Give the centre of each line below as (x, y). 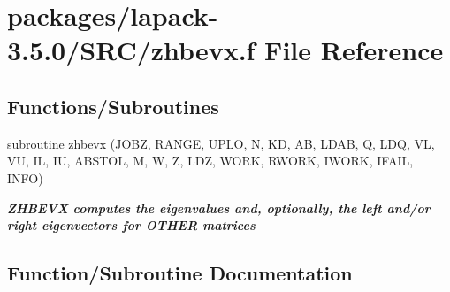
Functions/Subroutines (113, 106)
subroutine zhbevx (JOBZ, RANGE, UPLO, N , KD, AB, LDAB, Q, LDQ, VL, (221, 143)
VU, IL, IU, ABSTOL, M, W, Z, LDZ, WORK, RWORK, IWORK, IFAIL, (210, 161)
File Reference (354, 50)
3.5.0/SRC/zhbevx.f (131, 50)
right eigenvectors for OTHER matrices (131, 225)
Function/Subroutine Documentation (180, 273)
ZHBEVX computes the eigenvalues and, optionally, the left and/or (219, 207)
